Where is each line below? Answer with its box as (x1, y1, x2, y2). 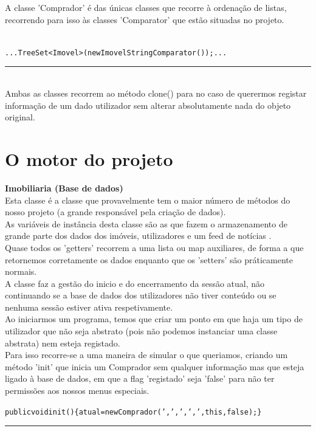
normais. (5, 265, 37, 278)
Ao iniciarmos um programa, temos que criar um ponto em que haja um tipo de (5, 312, 303, 325)
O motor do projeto (5, 147, 173, 171)
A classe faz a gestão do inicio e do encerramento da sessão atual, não (5, 277, 265, 289)
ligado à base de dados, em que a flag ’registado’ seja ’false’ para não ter (5, 372, 275, 385)
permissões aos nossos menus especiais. (5, 384, 149, 397)
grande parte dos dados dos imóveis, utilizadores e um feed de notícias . (5, 229, 272, 242)
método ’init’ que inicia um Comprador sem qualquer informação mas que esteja (5, 360, 304, 373)
